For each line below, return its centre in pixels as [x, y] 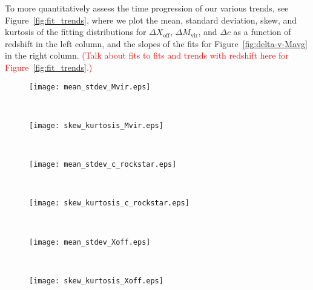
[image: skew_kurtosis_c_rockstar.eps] [109, 203]
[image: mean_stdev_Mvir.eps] [90, 87]
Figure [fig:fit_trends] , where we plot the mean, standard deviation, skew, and [151, 20]
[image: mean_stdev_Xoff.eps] [90, 242]
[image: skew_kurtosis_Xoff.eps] [96, 281]
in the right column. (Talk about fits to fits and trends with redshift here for [147, 55]
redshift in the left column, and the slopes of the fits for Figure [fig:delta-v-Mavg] [156, 43]
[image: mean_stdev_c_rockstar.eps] [103, 165]
